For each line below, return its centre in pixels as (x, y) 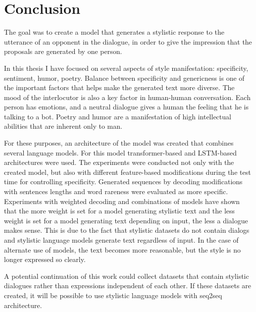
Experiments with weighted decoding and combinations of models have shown (122, 201)
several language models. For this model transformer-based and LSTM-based (121, 152)
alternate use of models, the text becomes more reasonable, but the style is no (123, 249)
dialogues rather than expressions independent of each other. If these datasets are (128, 286)
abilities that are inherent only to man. (63, 126)
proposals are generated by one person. (63, 51)
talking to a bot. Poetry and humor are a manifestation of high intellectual (118, 116)
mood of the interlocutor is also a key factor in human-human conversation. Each (127, 97)
